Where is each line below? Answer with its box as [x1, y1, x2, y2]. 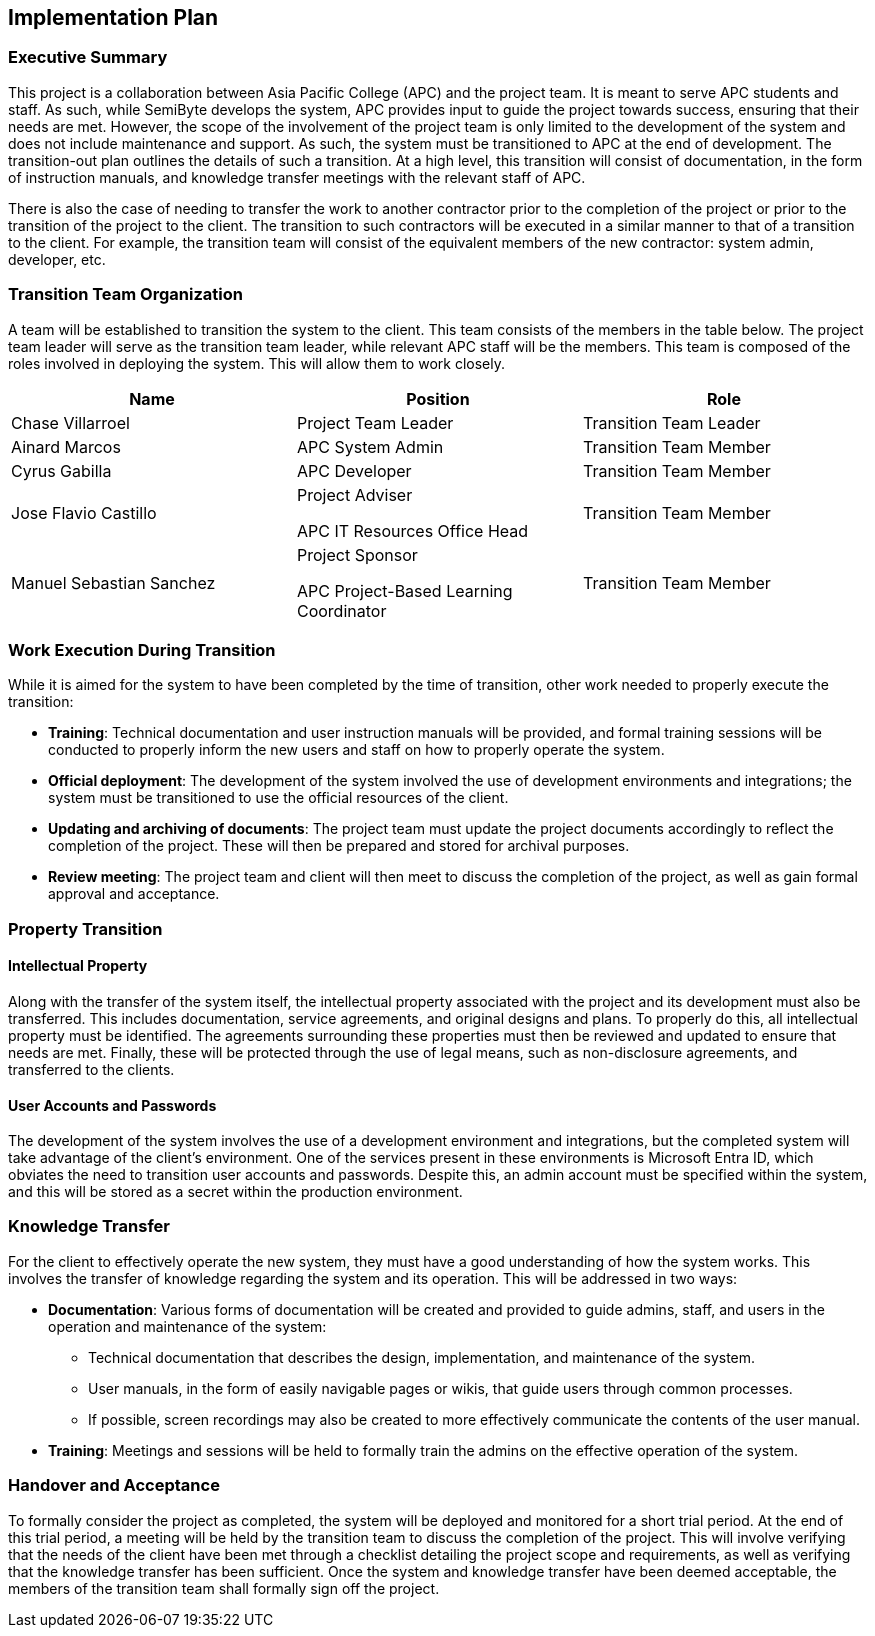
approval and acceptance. [48, 885, 220, 903]
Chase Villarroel [11, 412, 130, 433]
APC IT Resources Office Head [296, 520, 529, 541]
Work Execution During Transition [8, 639, 276, 660]
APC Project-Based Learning [296, 580, 513, 601]
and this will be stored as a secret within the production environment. [8, 1183, 463, 1201]
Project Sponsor [296, 544, 418, 565]
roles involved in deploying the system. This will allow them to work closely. [8, 354, 505, 372]
